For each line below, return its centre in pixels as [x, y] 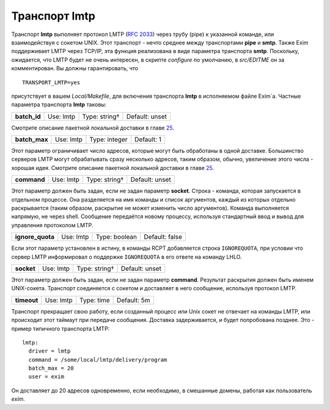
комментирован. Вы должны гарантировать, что [75, 68]
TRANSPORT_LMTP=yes [51, 82]
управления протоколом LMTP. [52, 225]
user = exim [46, 377]
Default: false [163, 237]
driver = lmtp [50, 351]
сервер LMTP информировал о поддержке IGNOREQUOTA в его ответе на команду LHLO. [127, 257]
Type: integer [108, 139]
